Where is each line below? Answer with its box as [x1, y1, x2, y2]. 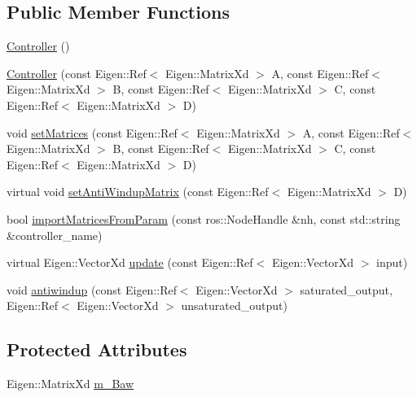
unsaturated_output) [181, 297, 288, 314]
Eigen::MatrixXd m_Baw [7, 375, 134, 392]
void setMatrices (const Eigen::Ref [7, 124, 178, 141]
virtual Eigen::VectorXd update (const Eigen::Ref [7, 254, 253, 271]
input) [376, 254, 408, 271]
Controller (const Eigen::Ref [7, 64, 147, 81]
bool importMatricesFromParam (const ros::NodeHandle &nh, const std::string [7, 210, 401, 227]
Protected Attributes [7, 337, 187, 362]
